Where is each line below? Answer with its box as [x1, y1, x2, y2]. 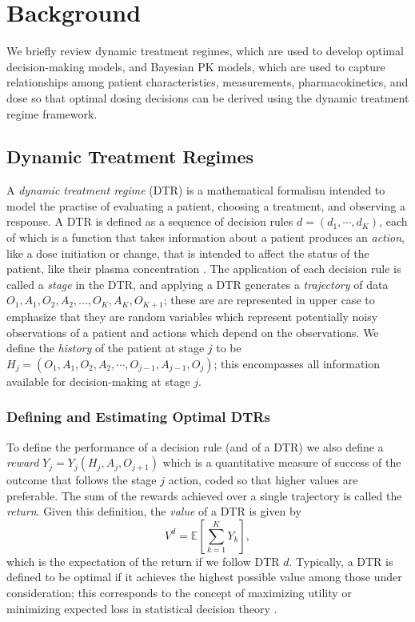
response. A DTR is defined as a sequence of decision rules [6, 213, 293, 230]
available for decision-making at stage [6, 372, 190, 389]
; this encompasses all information [213, 355, 381, 371]
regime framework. [6, 105, 98, 122]
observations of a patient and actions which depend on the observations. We [6, 323, 379, 340]
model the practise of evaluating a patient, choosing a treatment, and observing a [6, 197, 405, 214]
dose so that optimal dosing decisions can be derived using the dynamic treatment [6, 89, 409, 106]
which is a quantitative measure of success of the [162, 454, 401, 471]
